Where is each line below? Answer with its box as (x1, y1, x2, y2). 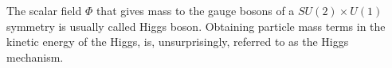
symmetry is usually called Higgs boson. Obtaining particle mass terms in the (6, 17, 386, 34)
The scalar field (6, 2, 82, 18)
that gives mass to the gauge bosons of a (96, 2, 295, 18)
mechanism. (6, 48, 64, 65)
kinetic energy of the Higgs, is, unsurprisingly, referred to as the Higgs (6, 33, 349, 50)
